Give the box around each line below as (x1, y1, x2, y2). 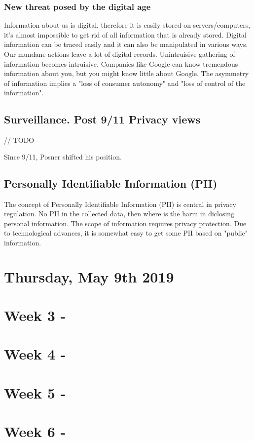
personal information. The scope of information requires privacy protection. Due (4, 218, 247, 228)
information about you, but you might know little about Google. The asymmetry (4, 68, 249, 79)
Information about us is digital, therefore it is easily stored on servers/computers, (4, 20, 251, 30)
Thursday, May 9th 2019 (4, 266, 174, 286)
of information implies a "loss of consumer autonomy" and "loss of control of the (4, 78, 246, 88)
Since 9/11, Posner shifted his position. (4, 151, 122, 161)
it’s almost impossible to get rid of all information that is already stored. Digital (4, 29, 247, 40)
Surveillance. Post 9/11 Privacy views (4, 112, 201, 127)
